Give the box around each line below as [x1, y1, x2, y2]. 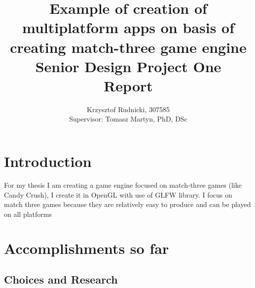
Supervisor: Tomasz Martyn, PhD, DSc [69, 114, 187, 124]
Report [104, 75, 153, 95]
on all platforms [4, 208, 52, 219]
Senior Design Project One [35, 56, 221, 76]
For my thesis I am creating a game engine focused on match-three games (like [4, 180, 242, 190]
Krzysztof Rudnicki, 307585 [87, 104, 170, 114]
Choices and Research [4, 272, 118, 287]
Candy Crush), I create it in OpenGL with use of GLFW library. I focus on [4, 189, 232, 200]
